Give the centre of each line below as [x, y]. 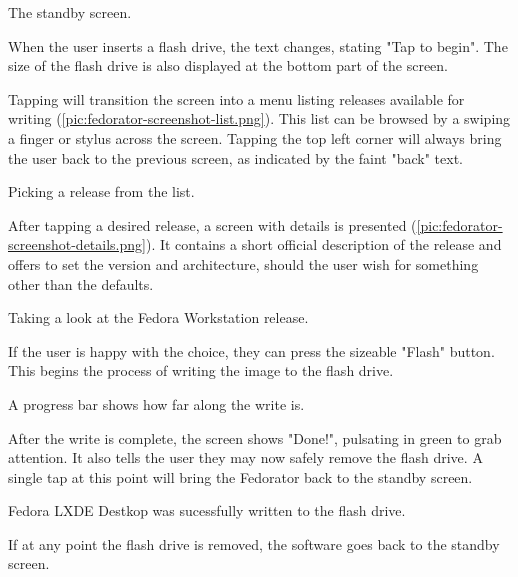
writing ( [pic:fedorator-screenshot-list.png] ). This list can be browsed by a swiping [259, 118]
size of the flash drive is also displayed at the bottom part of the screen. [228, 65]
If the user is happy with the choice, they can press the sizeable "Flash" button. [251, 350]
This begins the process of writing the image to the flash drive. [201, 370]
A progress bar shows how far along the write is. [156, 403]
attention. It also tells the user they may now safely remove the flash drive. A [245, 457]
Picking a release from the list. [101, 191]
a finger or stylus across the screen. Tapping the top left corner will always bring [255, 137]
